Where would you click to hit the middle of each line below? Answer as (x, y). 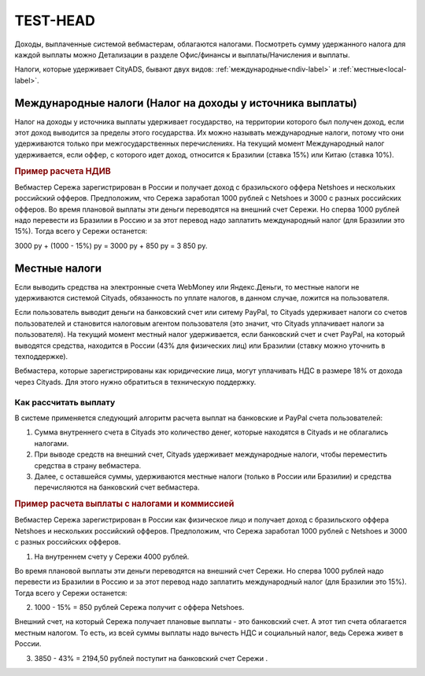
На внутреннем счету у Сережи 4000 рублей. (112, 556)
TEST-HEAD (55, 20)
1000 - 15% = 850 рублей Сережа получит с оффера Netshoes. (139, 608)
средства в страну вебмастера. (88, 465)
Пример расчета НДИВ (63, 171)
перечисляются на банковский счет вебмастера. (117, 487)
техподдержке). (41, 356)
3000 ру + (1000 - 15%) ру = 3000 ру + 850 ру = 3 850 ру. (111, 246)
